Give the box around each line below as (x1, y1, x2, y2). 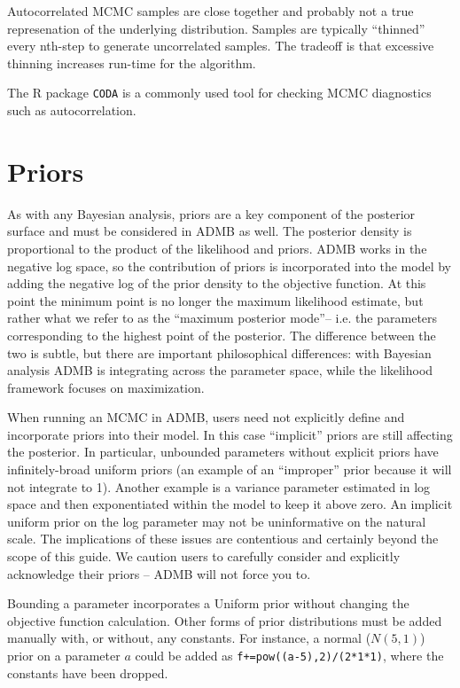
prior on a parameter (7, 646, 121, 664)
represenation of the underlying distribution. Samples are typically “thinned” (7, 19, 425, 37)
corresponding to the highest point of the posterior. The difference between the (7, 325, 436, 344)
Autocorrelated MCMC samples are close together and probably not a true (7, 2, 414, 20)
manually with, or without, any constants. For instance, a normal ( (7, 629, 371, 647)
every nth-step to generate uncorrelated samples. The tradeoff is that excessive (7, 36, 434, 55)
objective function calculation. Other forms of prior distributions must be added (7, 611, 442, 629)
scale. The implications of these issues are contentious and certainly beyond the (7, 529, 439, 548)
